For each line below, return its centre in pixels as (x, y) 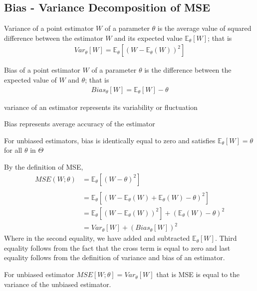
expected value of (30, 80)
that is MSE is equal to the (198, 274)
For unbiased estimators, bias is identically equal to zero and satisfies (110, 140)
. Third (226, 238)
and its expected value (148, 38)
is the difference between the (188, 70)
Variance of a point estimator (49, 28)
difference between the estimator (54, 38)
